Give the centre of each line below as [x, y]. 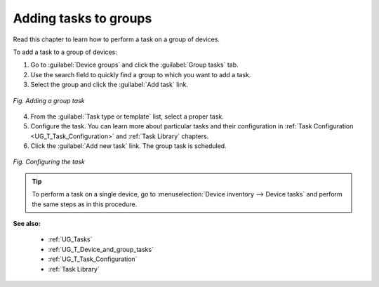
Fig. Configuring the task [49, 162]
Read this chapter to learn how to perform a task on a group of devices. [117, 39]
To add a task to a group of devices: [65, 52]
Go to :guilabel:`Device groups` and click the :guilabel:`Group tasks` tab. [134, 65]
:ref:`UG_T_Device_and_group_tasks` [101, 249]
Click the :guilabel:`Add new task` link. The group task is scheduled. [129, 146]
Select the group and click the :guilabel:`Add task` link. [109, 85]
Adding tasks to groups [82, 18]
